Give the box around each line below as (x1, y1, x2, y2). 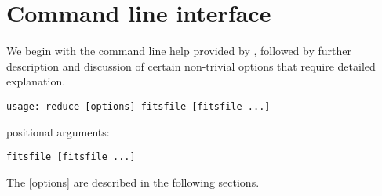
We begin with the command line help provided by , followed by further (6, 42, 351, 59)
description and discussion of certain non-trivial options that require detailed (6, 57, 376, 74)
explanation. (6, 73, 66, 89)
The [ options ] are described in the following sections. (6, 173, 260, 190)
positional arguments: (6, 123, 110, 140)
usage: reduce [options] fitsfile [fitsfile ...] (6, 100, 271, 112)
